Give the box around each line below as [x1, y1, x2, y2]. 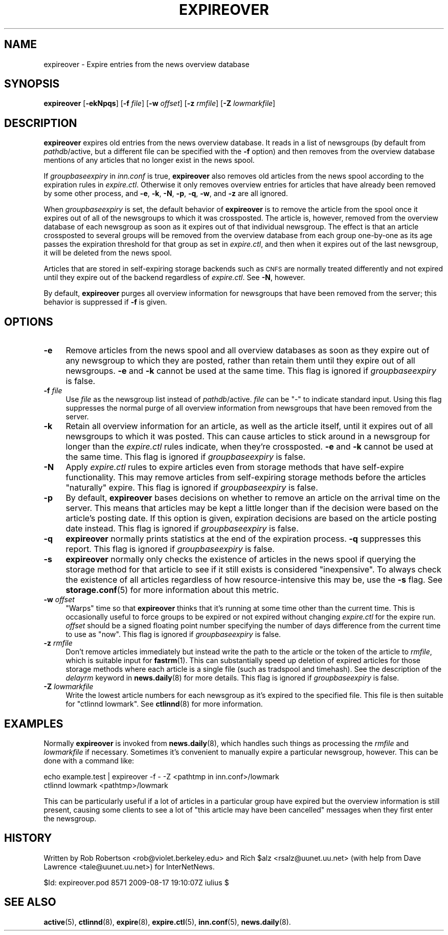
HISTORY [4, 832, 52, 845]
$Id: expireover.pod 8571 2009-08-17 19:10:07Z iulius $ [43, 878, 229, 887]
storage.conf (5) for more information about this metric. [65, 585, 279, 596]
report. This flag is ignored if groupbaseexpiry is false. [65, 544, 275, 555]
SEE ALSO [4, 896, 56, 909]
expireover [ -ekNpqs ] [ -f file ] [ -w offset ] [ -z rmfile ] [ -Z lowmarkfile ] [43, 99, 276, 108]
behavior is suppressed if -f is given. [43, 297, 167, 307]
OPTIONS [4, 315, 53, 328]
